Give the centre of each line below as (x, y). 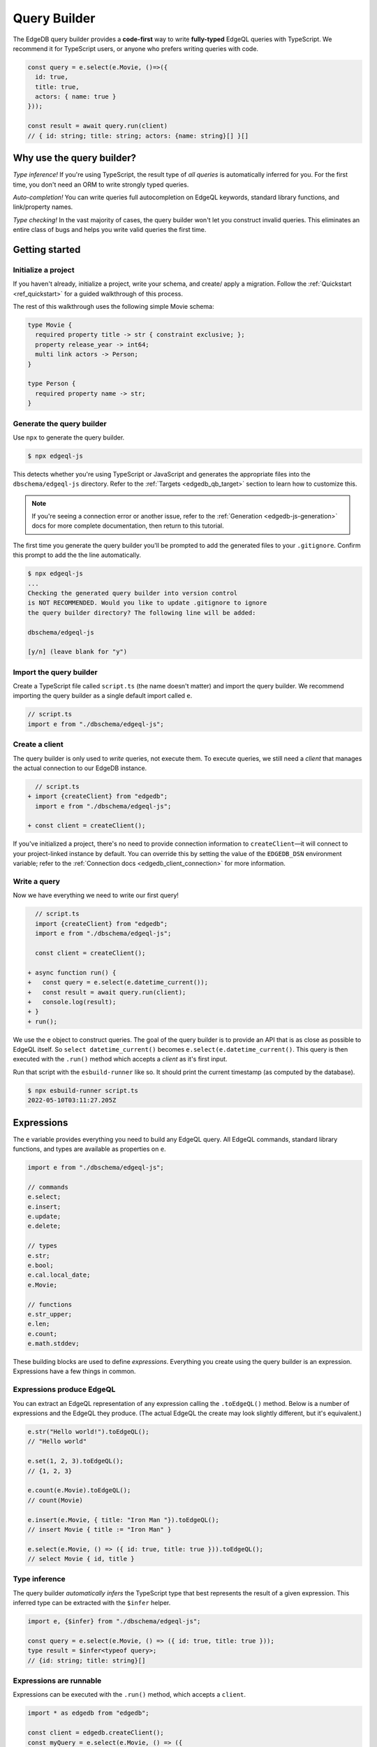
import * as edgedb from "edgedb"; (88, 1713)
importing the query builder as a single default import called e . (103, 696)
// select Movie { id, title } (81, 1559)
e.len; (39, 1324)
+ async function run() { (72, 972)
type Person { (52, 384)
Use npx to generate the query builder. (69, 437)
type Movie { (50, 325)
